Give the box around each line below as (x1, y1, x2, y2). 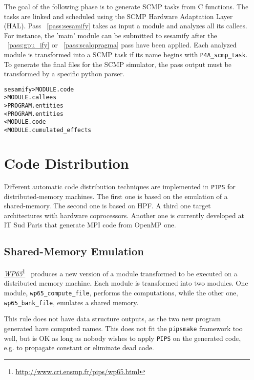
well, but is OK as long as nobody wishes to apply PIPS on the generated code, (4, 333, 241, 343)
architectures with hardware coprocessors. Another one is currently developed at (4, 210, 244, 220)
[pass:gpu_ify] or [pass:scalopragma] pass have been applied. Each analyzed (7, 40, 237, 50)
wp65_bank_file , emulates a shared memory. (4, 297, 139, 307)
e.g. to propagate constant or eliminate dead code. (4, 342, 154, 353)
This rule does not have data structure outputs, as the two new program (4, 313, 221, 324)
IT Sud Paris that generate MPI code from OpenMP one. (4, 220, 176, 230)
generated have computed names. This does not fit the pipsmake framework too (4, 323, 243, 333)
